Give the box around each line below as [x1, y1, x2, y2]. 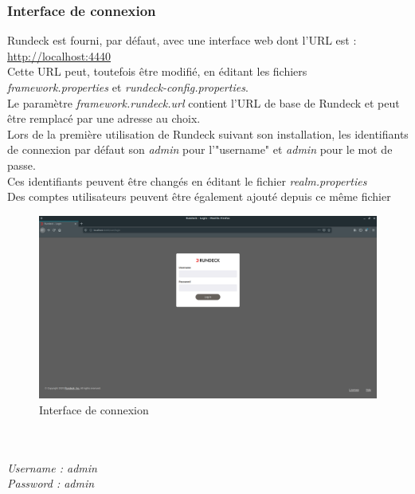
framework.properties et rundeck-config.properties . [7, 79, 249, 95]
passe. [7, 156, 36, 173]
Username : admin [7, 459, 97, 476]
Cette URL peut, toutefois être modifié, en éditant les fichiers [7, 63, 307, 80]
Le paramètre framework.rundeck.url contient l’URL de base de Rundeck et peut [7, 94, 400, 111]
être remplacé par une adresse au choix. [7, 110, 201, 127]
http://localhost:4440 [7, 47, 111, 64]
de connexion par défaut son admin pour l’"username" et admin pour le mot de [7, 141, 393, 158]
